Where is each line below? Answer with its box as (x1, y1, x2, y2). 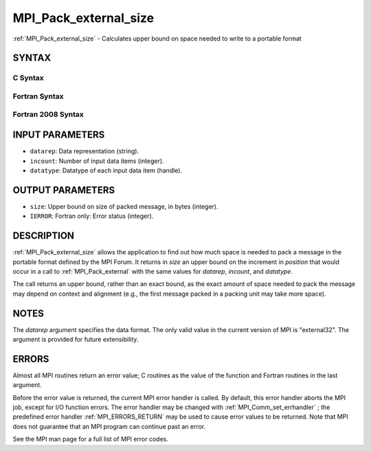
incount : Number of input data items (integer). (30, 157, 164, 165)
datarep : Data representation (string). (30, 147, 139, 155)
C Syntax (12, 73, 44, 82)
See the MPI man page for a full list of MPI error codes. (12, 435, 168, 443)
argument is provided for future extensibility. (12, 335, 139, 343)
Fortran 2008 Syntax (12, 110, 84, 120)
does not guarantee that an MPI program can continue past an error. (12, 422, 206, 430)
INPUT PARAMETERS (12, 129, 105, 141)
